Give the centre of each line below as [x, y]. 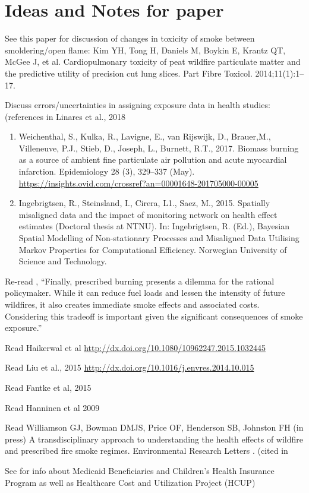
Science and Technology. [63, 261]
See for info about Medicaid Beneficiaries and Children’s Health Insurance [140, 470]
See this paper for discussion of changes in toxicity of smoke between [130, 38]
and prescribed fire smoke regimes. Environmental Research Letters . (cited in [146, 451]
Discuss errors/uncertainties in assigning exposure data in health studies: [138, 105]
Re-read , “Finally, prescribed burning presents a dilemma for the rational [140, 281]
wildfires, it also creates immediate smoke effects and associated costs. [132, 304]
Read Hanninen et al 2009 [52, 407]
